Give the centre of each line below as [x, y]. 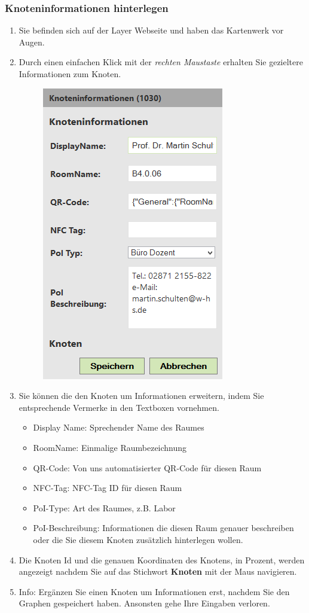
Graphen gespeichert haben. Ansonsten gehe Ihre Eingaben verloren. [144, 603]
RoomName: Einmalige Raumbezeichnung [110, 447]
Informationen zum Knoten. [70, 74]
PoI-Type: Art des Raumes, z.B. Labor [104, 507]
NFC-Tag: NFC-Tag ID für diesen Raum [108, 488]
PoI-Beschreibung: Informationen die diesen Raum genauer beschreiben [163, 528]
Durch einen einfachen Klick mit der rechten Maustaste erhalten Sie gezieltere [161, 62]
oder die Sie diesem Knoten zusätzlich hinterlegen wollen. [138, 539]
